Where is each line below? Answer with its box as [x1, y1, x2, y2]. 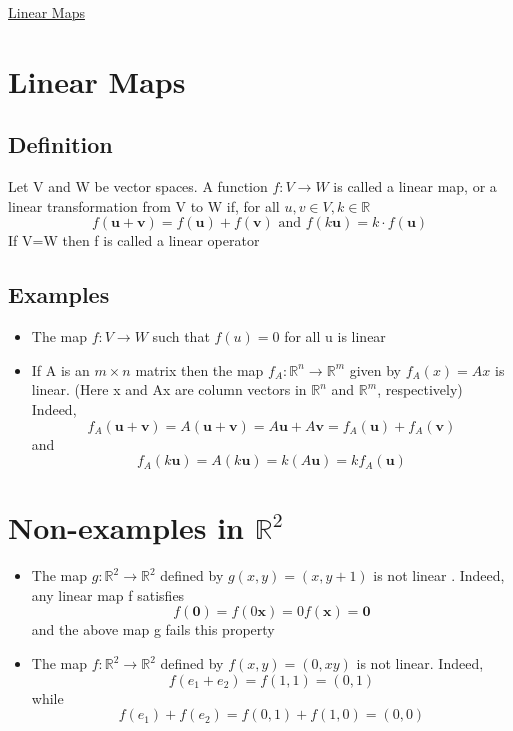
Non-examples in [8, 507, 244, 548]
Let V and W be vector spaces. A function [8, 176, 268, 197]
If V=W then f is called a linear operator [8, 230, 260, 251]
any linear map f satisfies [31, 584, 185, 605]
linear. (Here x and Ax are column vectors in [31, 379, 307, 400]
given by [349, 359, 402, 380]
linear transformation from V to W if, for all [8, 195, 280, 216]
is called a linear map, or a [333, 176, 497, 197]
